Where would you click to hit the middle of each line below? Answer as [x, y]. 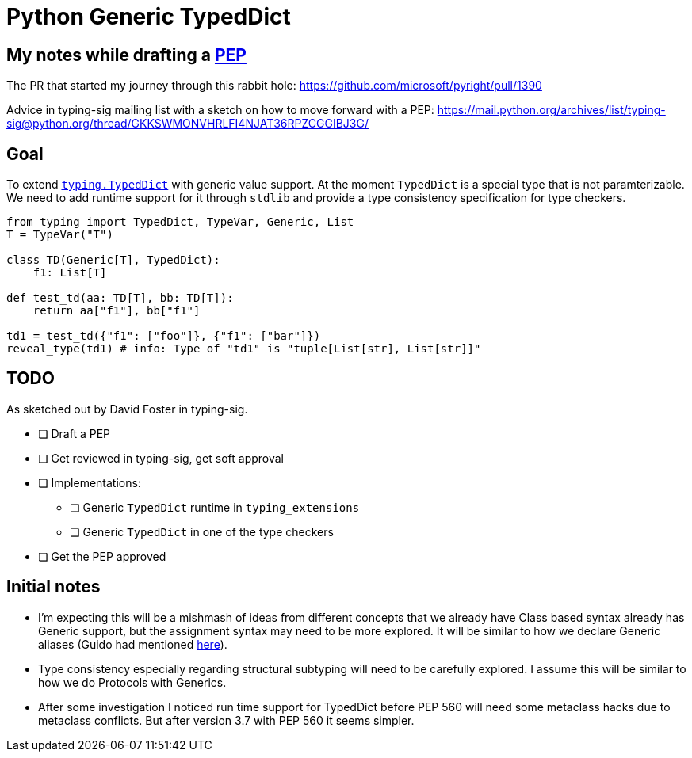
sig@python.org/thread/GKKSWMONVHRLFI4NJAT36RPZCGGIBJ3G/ [187, 124]
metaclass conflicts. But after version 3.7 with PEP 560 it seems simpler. [226, 720]
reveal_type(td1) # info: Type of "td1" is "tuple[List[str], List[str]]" [244, 349]
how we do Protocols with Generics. [132, 682]
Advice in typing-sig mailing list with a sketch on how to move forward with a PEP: [220, 110]
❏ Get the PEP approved [102, 556]
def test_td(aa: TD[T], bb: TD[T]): [120, 298]
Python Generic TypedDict [149, 17]
